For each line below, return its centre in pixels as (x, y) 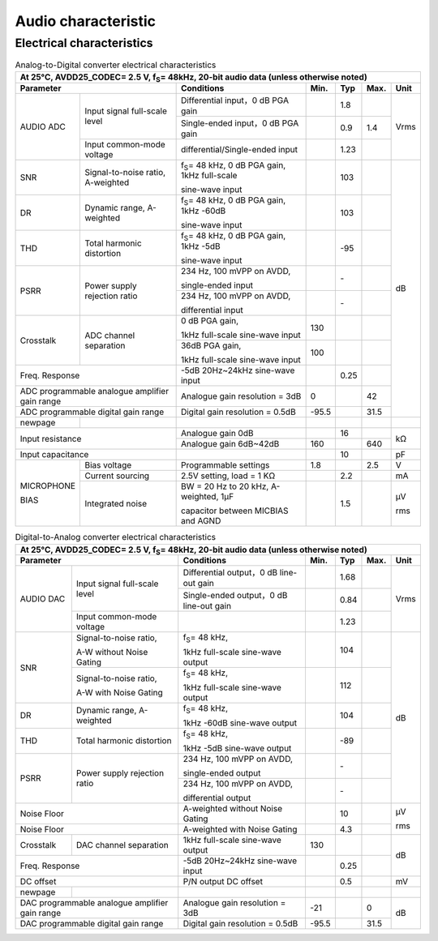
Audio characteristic (86, 21)
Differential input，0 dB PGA (235, 100)
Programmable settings (225, 465)
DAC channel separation (122, 845)
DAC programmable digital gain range (92, 923)
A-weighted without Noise (233, 808)
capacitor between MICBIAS (234, 511)
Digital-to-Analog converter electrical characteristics (116, 537)
